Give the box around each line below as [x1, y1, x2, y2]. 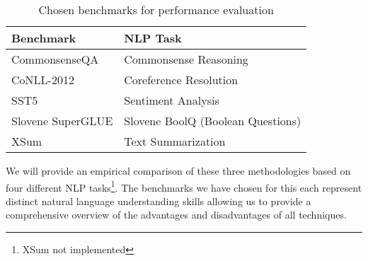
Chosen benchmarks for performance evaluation [38, 1, 274, 18]
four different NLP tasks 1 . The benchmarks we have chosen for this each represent [6, 178, 362, 195]
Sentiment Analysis [124, 92, 219, 108]
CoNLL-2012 [11, 71, 74, 88]
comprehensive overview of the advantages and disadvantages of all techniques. [6, 207, 347, 222]
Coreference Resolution [124, 71, 238, 88]
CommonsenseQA [11, 51, 99, 67]
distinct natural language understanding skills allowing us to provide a [6, 193, 311, 208]
